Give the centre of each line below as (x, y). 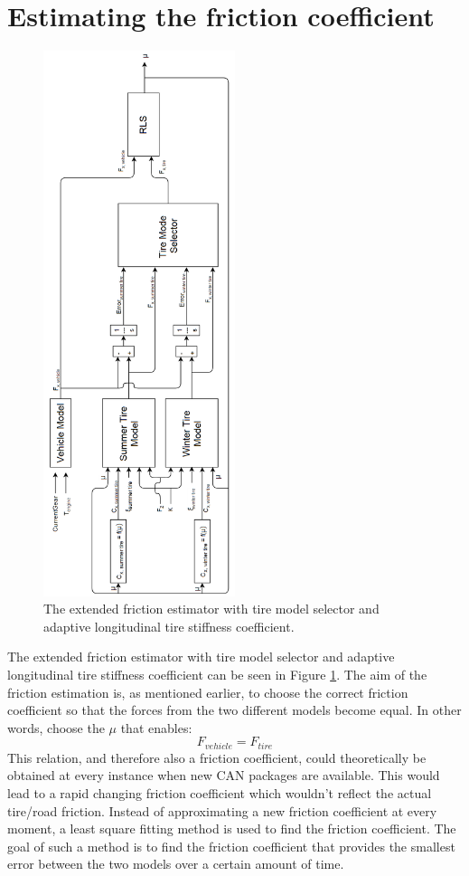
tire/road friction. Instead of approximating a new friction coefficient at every (222, 810)
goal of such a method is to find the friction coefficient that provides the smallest (231, 846)
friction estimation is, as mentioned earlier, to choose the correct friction (208, 692)
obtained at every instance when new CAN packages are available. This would (224, 775)
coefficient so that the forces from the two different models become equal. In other (234, 710)
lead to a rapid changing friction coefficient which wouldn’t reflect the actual (220, 792)
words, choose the (56, 727)
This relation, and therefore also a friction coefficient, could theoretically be (217, 757)
